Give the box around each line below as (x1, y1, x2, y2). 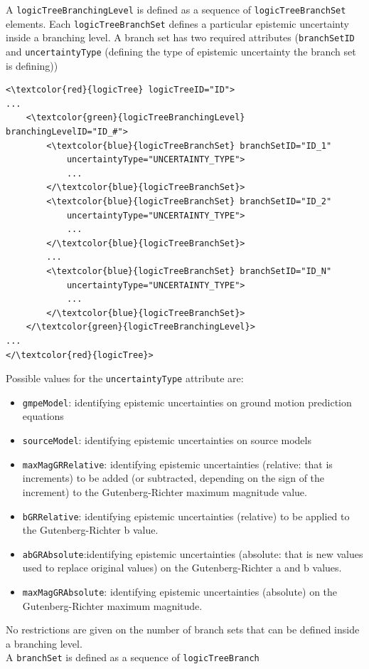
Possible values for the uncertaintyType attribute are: (6, 371, 244, 386)
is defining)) (6, 58, 58, 73)
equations (22, 409, 64, 423)
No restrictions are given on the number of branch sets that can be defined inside (6, 622, 360, 637)
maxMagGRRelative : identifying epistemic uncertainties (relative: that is (22, 456, 333, 471)
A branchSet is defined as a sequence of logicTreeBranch (6, 650, 260, 665)
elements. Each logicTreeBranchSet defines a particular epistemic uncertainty (6, 16, 349, 31)
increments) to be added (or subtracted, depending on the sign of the (22, 470, 325, 485)
